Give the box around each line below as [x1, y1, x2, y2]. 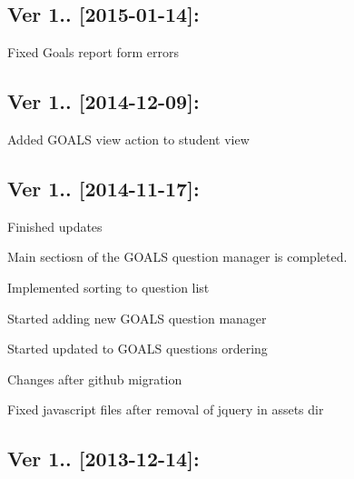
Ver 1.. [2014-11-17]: [7, 174, 200, 202]
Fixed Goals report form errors [7, 43, 179, 62]
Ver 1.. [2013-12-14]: [7, 444, 200, 473]
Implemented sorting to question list [7, 277, 210, 296]
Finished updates [7, 216, 103, 235]
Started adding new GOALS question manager [7, 308, 267, 327]
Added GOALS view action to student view [7, 130, 250, 148]
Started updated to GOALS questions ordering [7, 339, 268, 358]
